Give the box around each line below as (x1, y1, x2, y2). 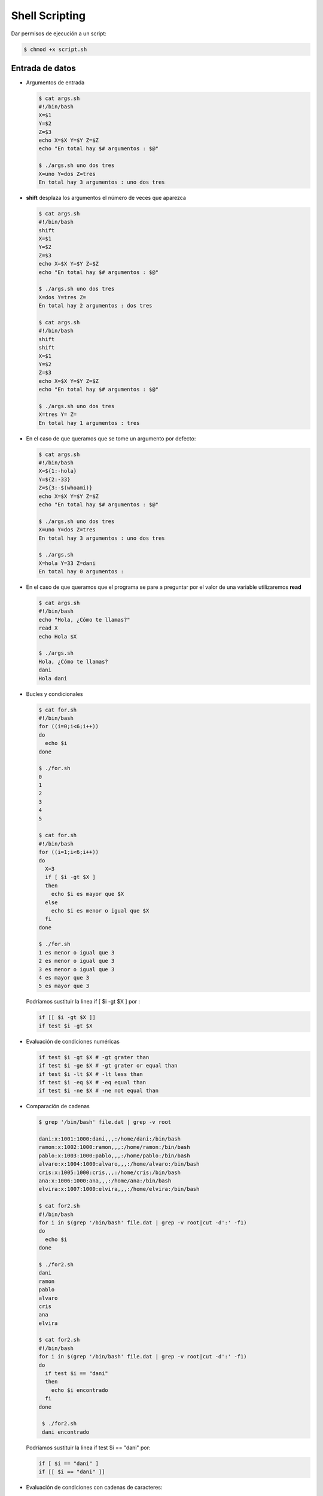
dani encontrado (42, 1428, 90, 1436)
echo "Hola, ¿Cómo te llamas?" (38, 616, 131, 623)
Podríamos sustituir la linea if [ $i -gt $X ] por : (26, 998, 141, 1005)
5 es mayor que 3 (38, 983, 90, 990)
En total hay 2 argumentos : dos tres (38, 302, 153, 309)
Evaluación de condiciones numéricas (26, 1038, 120, 1045)
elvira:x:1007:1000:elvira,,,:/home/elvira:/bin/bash (38, 1185, 200, 1193)
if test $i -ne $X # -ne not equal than (38, 1087, 159, 1094)
